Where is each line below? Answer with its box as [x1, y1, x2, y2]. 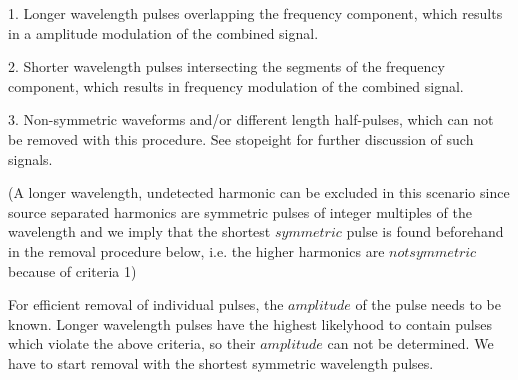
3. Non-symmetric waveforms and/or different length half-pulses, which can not [8, 109, 494, 130]
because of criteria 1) [8, 260, 137, 281]
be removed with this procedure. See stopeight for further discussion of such [8, 128, 474, 149]
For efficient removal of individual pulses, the [8, 294, 284, 315]
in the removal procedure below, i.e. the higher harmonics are [8, 240, 385, 261]
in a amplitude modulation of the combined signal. [8, 22, 319, 43]
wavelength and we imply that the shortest [8, 221, 271, 242]
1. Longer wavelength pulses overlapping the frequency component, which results [8, 3, 503, 23]
